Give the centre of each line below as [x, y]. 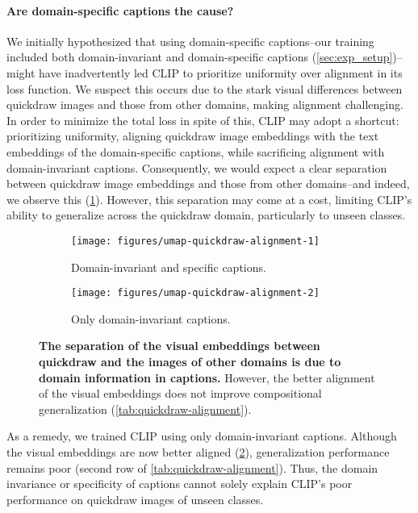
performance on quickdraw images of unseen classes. [135, 499]
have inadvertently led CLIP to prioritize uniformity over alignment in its [221, 72]
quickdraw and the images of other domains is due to [190, 362]
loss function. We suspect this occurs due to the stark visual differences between [205, 88]
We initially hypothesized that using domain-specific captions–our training [190, 41]
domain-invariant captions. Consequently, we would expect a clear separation [197, 167]
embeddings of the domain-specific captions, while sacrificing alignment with [196, 151]
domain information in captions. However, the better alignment [207, 377]
